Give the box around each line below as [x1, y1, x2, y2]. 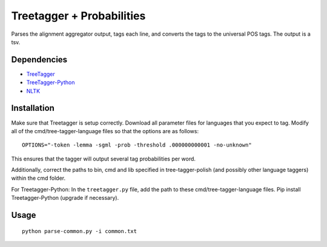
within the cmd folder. [11, 174, 66, 182]
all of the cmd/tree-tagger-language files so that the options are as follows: [11, 127, 199, 134]
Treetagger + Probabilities [11, 9, 146, 22]
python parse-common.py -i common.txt [22, 228, 137, 234]
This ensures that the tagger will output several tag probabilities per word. [11, 155, 196, 162]
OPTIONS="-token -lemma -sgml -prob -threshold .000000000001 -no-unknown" [22, 142, 252, 148]
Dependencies [11, 54, 68, 65]
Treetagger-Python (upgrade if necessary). [11, 194, 119, 202]
